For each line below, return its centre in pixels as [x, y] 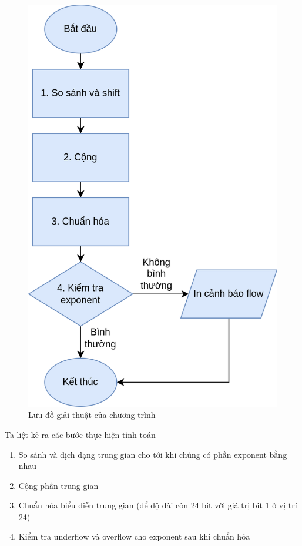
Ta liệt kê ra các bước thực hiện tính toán [80, 434]
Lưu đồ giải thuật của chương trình [92, 415]
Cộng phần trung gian [58, 485]
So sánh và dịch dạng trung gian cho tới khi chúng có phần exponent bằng [153, 454]
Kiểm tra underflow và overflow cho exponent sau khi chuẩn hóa [134, 536]
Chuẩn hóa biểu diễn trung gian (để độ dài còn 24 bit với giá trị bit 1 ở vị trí [158, 505]
